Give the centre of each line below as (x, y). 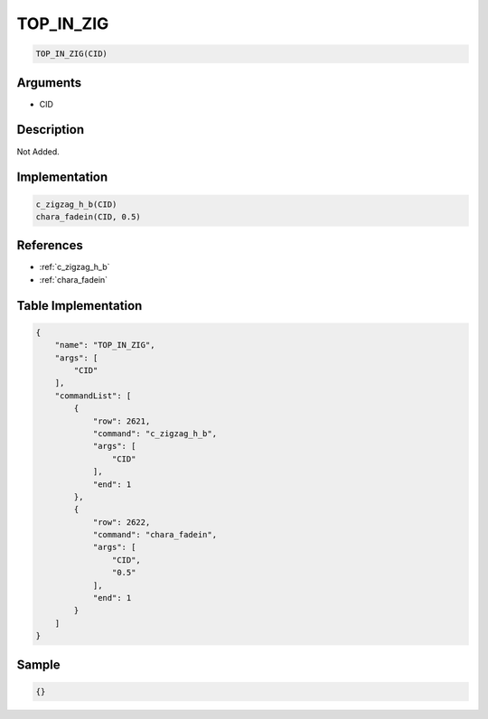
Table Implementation (80, 306)
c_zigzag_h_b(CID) (76, 204)
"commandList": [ (93, 396)
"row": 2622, (122, 522)
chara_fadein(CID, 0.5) (89, 216)
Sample (38, 664)
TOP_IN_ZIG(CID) (72, 54)
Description (51, 130)
